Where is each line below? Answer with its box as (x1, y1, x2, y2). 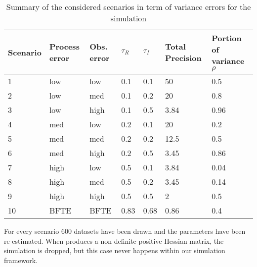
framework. (4, 255, 38, 265)
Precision (165, 52, 202, 63)
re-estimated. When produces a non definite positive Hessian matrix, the (4, 235, 224, 246)
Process (49, 41, 80, 52)
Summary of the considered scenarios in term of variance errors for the (6, 1, 251, 12)
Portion (212, 32, 242, 44)
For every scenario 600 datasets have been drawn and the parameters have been (4, 226, 246, 236)
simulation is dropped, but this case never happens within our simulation (4, 245, 225, 256)
